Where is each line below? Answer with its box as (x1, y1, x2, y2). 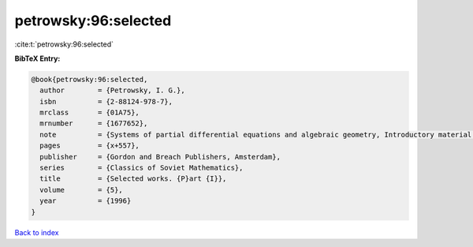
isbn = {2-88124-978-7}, (39, 97, 173, 106)
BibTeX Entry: (14, 54, 61, 63)
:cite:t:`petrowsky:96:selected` (14, 39, 114, 49)
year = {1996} (39, 196, 132, 205)
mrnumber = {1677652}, (39, 119, 148, 128)
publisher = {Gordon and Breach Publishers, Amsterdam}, (39, 152, 281, 161)
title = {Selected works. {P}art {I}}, (39, 174, 227, 183)
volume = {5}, (39, 185, 124, 194)
